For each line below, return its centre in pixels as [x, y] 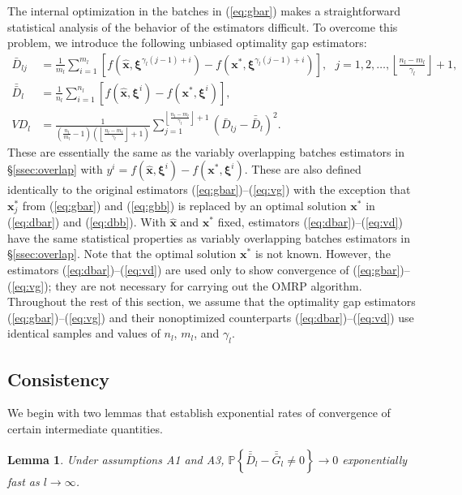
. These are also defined [303, 169]
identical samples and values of [84, 333]
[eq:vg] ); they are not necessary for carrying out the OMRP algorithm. [187, 285]
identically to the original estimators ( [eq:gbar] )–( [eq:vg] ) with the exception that [209, 189]
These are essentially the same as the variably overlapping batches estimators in [206, 151]
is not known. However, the [323, 254]
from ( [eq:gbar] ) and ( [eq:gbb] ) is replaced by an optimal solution [184, 205]
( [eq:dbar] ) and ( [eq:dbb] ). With [87, 222]
